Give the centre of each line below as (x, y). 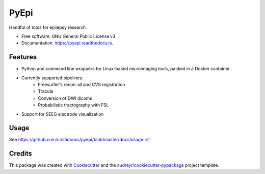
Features (23, 57)
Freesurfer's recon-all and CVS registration (81, 85)
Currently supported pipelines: (52, 78)
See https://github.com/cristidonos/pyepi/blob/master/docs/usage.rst (79, 140)
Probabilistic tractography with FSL (73, 105)
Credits (21, 154)
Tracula (46, 91)
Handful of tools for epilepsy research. (48, 27)
